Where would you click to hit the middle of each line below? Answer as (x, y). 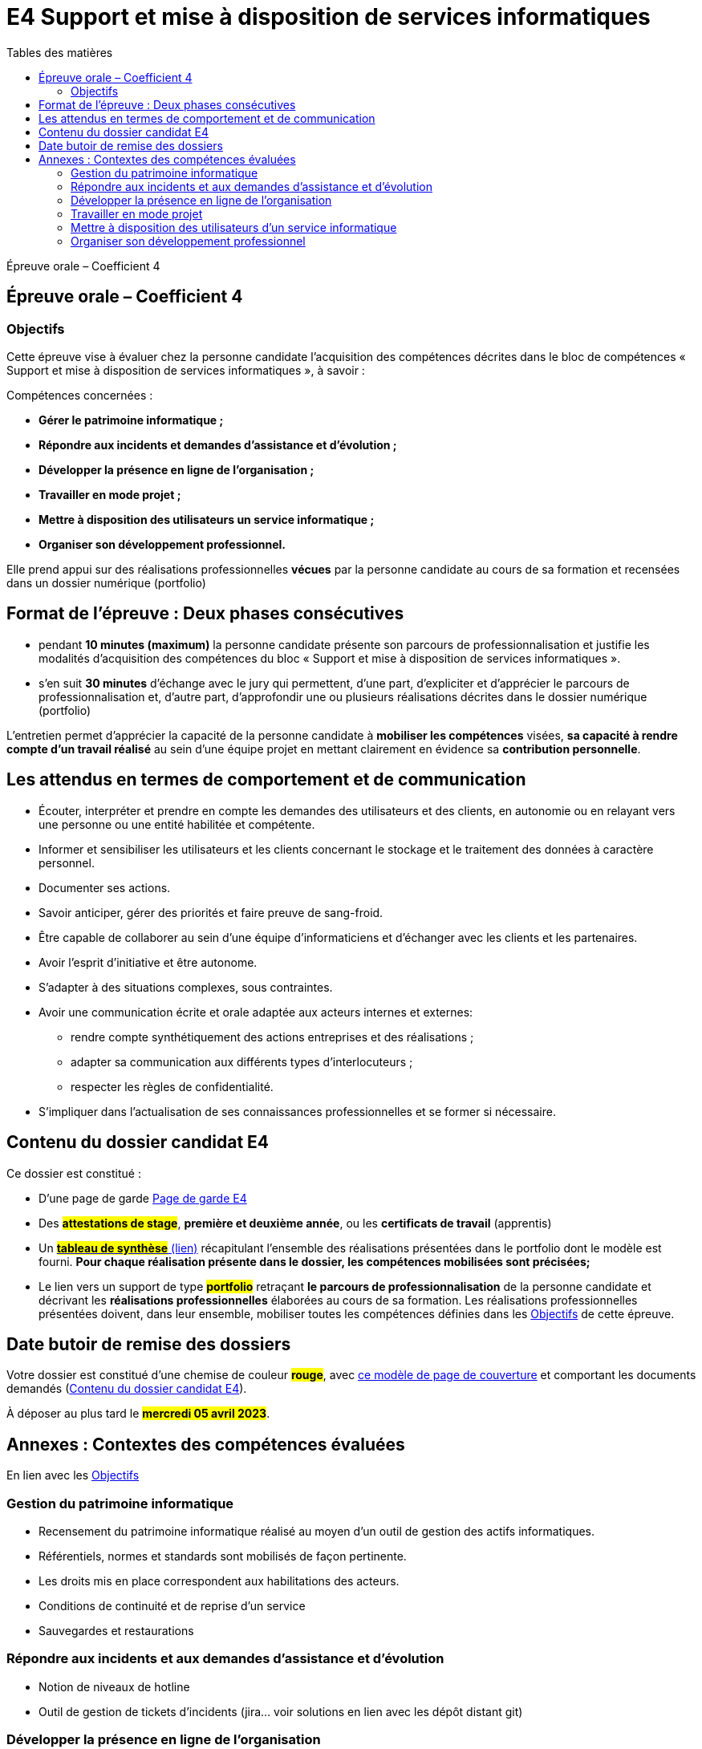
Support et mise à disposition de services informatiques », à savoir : (186, 370)
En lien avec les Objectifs (73, 1475)
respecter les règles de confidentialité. (172, 1086)
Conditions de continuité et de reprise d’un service (172, 1605)
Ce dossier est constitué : (74, 1173)
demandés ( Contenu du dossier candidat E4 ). (127, 1389)
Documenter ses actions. (105, 887)
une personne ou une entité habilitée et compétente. (177, 824)
